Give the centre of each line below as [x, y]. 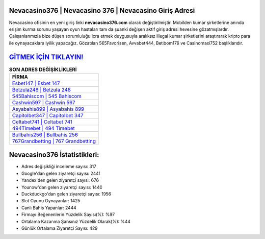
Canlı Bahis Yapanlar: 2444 [49, 208]
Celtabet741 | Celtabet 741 [42, 121]
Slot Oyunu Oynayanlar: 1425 [51, 201]
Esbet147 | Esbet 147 [36, 83]
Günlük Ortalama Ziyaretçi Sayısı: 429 [60, 228]
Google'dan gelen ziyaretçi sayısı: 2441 [61, 173]
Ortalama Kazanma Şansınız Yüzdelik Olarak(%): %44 [76, 221]
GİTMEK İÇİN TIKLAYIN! [46, 57]
